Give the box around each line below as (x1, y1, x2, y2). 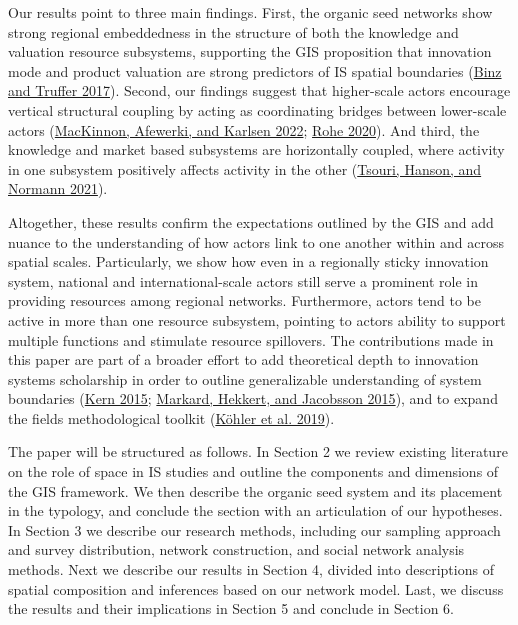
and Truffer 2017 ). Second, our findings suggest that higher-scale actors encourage (8, 80, 511, 101)
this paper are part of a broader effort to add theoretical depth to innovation (8, 349, 479, 370)
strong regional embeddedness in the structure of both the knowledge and (8, 21, 459, 42)
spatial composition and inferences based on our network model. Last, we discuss (8, 578, 504, 599)
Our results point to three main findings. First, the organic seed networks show (8, 2, 493, 22)
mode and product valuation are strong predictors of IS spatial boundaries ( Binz (8, 60, 502, 81)
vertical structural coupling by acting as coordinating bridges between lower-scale (8, 99, 507, 120)
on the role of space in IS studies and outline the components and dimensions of (8, 461, 499, 482)
